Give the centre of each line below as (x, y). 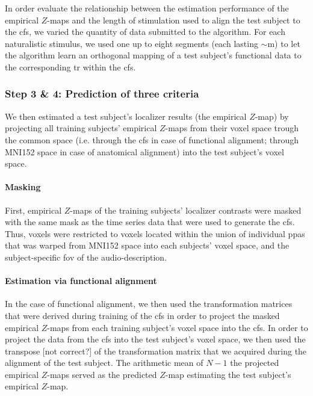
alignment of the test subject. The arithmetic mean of (104, 363)
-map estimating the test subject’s (228, 374)
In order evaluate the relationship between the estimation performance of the (147, 8)
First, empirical (33, 210)
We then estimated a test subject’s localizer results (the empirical (126, 116)
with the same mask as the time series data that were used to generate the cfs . (150, 222)
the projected (255, 363)
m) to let (284, 43)
